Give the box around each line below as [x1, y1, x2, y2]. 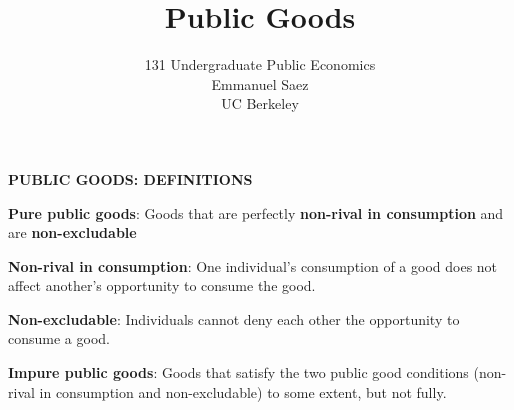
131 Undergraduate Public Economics [144, 54, 376, 75]
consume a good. [8, 328, 110, 349]
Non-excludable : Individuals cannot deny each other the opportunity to [8, 308, 460, 329]
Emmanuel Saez [211, 73, 309, 94]
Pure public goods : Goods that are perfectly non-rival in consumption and [8, 202, 504, 223]
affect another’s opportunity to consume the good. [8, 275, 316, 296]
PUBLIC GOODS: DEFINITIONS [8, 168, 253, 189]
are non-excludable [8, 222, 137, 243]
